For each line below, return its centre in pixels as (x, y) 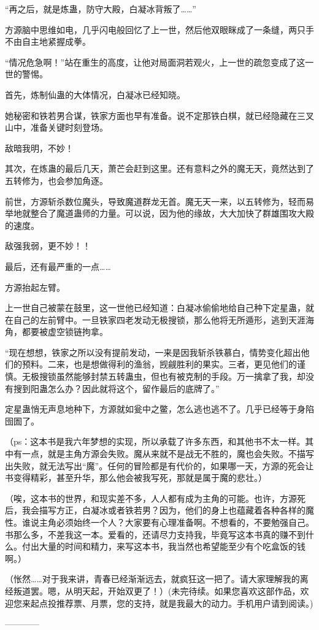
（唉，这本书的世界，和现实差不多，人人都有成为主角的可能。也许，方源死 (155, 498)
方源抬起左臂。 (35, 287)
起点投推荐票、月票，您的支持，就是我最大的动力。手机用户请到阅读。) (172, 603)
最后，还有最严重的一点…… (58, 266)
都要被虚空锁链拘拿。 (65, 332)
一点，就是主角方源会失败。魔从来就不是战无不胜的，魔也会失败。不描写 (168, 454)
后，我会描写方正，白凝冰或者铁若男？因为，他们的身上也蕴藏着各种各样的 (155, 510)
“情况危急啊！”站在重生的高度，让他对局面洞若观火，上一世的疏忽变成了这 (155, 62)
